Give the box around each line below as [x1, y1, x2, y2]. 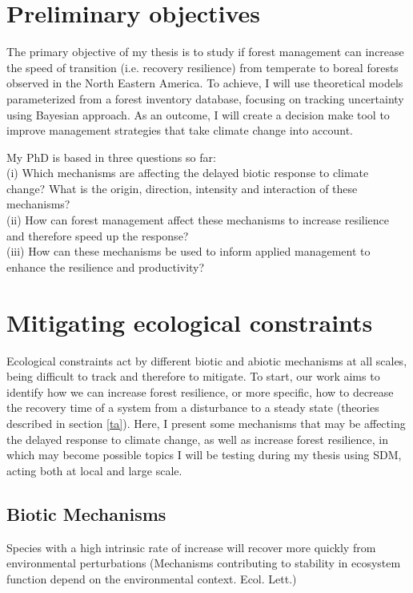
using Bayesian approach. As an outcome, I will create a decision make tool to [6, 106, 390, 123]
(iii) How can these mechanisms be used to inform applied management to [6, 243, 371, 260]
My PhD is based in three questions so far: [6, 148, 216, 165]
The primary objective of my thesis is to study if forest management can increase [6, 43, 404, 60]
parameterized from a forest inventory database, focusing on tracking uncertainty [6, 90, 404, 107]
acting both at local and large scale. [6, 462, 182, 478]
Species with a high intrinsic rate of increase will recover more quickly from [6, 539, 376, 555]
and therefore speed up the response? [6, 227, 189, 244]
